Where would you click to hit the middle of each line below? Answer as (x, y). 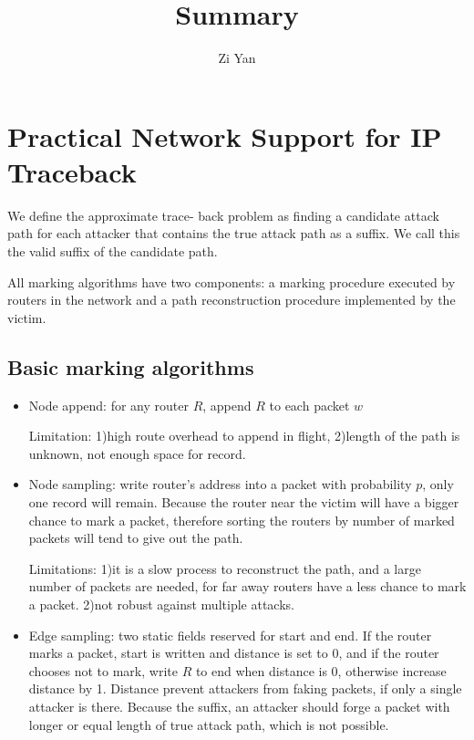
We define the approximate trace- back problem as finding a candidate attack (223, 215)
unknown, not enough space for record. (137, 453)
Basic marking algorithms (131, 366)
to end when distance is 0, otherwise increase (321, 670)
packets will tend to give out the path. (136, 538)
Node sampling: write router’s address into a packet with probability (220, 484)
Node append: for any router (108, 405)
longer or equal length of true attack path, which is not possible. (209, 724)
